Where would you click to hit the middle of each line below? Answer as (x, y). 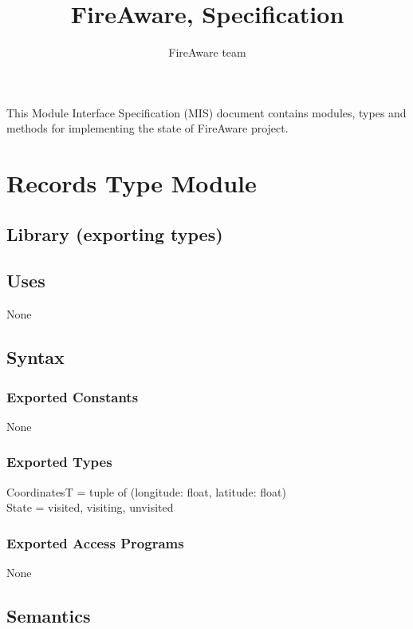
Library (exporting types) (115, 233)
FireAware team (207, 52)
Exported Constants (73, 396)
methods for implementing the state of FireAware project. (147, 128)
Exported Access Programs (95, 542)
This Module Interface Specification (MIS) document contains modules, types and (206, 112)
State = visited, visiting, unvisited (90, 507)
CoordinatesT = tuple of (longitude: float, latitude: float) (146, 491)
